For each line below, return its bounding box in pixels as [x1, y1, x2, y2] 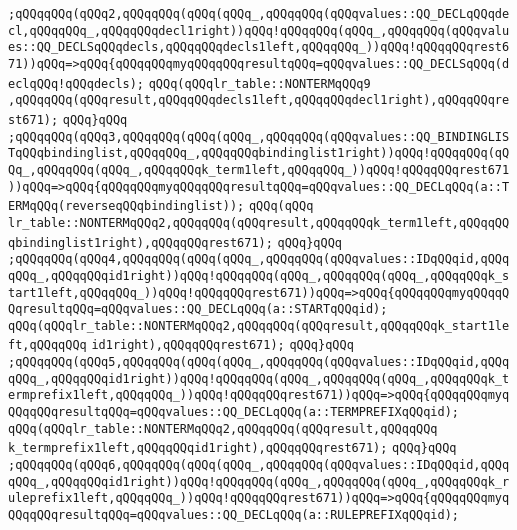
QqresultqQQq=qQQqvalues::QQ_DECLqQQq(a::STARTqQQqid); [8, 302, 388, 317]
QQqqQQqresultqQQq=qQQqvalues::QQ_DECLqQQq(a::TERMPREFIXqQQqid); [8, 405, 460, 420]
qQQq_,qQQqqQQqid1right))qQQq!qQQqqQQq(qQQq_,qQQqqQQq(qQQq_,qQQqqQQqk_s [8, 268, 510, 283]
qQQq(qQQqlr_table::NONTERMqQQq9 [148, 76, 371, 91]
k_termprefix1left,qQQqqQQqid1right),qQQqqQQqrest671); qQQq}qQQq [8, 441, 457, 456]
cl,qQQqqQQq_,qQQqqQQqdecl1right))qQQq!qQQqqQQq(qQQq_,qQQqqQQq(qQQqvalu [8, 23, 510, 38]
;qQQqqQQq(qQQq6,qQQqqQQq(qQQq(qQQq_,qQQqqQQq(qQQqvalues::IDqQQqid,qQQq [8, 458, 510, 473]
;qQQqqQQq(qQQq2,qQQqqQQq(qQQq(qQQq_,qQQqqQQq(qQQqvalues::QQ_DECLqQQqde [8, 7, 510, 21]
